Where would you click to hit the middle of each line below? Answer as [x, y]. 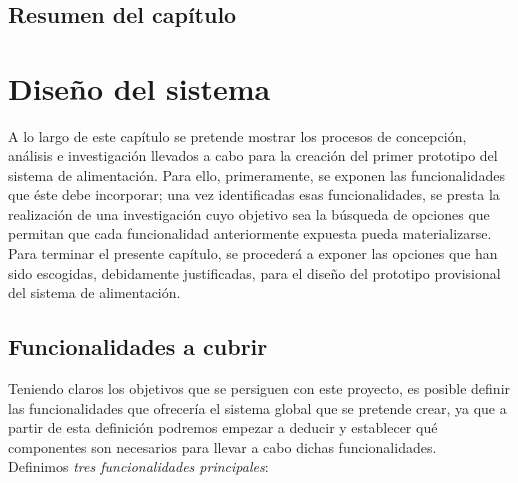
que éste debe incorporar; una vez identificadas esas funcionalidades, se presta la [254, 194]
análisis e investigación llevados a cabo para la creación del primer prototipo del [253, 155]
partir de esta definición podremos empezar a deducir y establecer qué [223, 427]
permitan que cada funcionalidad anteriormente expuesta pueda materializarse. [250, 233]
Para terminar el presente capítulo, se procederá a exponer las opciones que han [253, 253]
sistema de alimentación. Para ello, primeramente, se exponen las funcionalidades [256, 174]
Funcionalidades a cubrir [138, 346]
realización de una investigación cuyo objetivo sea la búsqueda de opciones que [249, 213]
